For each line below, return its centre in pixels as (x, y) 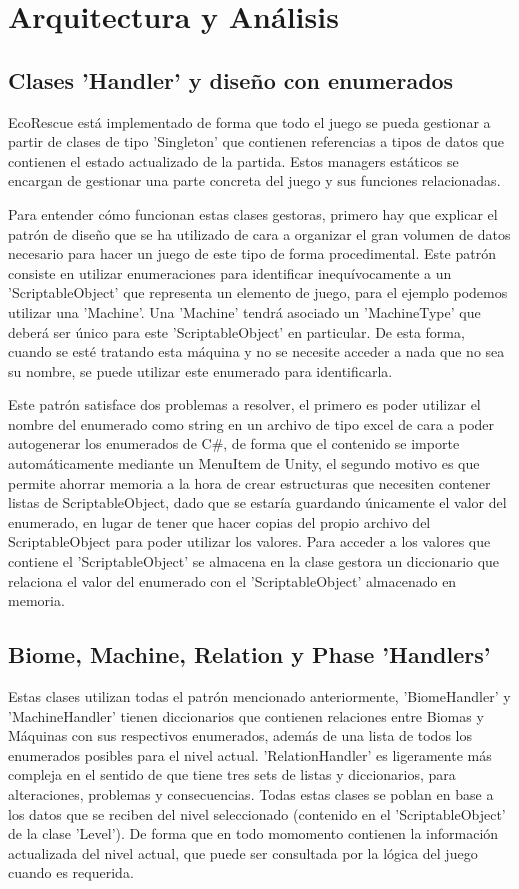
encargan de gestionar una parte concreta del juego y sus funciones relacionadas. (254, 180)
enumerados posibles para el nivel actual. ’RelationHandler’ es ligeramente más (250, 754)
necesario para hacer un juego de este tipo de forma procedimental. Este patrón (252, 253)
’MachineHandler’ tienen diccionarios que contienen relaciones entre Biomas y (246, 715)
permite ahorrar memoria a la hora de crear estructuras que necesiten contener (249, 482)
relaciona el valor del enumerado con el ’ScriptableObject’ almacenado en (232, 580)
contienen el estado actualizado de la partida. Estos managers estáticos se (233, 160)
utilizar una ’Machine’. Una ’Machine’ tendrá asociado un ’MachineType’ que (244, 311)
